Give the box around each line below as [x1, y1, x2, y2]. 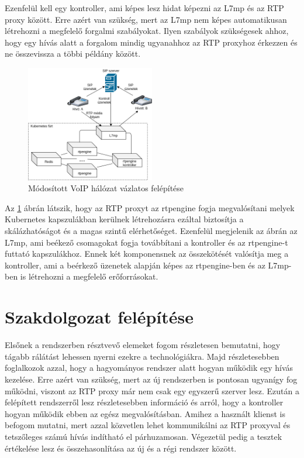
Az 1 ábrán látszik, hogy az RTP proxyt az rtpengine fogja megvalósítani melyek [5, 201, 295, 213]
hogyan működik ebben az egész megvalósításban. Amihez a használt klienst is [5, 407, 285, 419]
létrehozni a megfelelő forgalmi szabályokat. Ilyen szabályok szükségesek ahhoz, [5, 25, 289, 37]
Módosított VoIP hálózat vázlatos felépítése [28, 182, 184, 194]
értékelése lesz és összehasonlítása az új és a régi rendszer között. [5, 442, 237, 454]
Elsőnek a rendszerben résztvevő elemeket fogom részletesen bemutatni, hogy [5, 339, 281, 351]
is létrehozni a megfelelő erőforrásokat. [20, 270, 158, 283]
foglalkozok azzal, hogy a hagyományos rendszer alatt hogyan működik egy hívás [5, 361, 293, 374]
